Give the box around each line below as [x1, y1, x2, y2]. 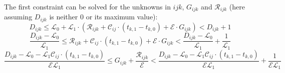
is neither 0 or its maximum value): [49, 11, 158, 22]
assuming [4, 11, 33, 22]
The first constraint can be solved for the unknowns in [4, 1, 171, 11]
